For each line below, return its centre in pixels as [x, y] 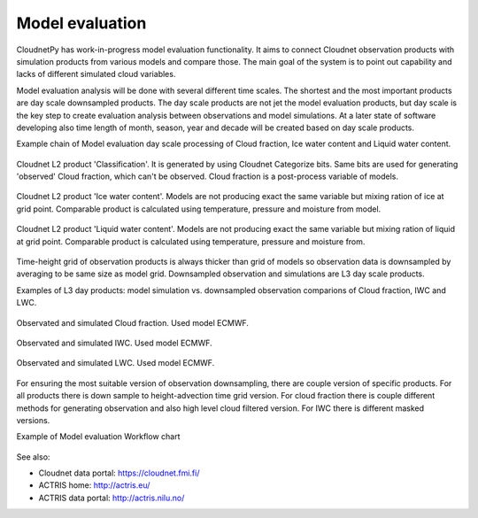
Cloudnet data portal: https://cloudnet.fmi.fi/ [119, 473]
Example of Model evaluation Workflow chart [98, 437]
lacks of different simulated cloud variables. [96, 74]
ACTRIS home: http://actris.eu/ [94, 485]
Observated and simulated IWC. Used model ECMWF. [114, 343]
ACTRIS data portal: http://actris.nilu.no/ [112, 498]
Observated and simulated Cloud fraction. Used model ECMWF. [133, 322]
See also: [33, 457]
